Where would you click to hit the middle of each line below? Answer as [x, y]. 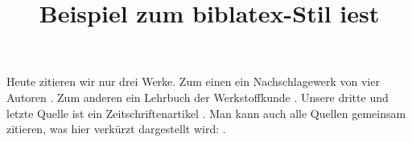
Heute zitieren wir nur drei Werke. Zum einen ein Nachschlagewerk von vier [193, 81]
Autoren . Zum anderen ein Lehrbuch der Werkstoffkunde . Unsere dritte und [198, 97]
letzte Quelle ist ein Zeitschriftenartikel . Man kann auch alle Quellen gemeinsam [206, 113]
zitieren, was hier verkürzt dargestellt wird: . [116, 129]
